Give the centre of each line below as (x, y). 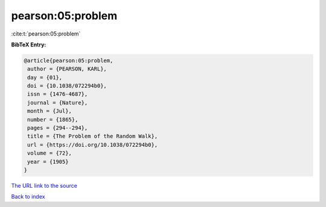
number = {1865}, (53, 119)
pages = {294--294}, (58, 128)
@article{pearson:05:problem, (69, 60)
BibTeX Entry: (29, 45)
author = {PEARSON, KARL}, (67, 69)
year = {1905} (48, 162)
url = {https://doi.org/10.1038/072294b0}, (93, 145)
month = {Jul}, (50, 111)
